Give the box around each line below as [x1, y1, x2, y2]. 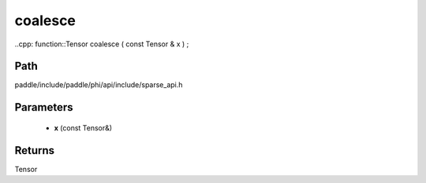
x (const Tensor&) [54, 123, 113, 133]
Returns [14, 144, 55, 157]
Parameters [14, 101, 73, 114]
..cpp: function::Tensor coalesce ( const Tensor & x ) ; [14, 39, 189, 49]
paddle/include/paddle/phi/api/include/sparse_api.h [14, 80, 183, 90]
